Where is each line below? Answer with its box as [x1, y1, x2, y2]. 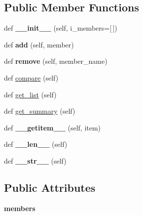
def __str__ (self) [4, 155, 67, 166]
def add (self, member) [4, 39, 74, 49]
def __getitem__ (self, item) [4, 122, 101, 132]
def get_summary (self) [4, 106, 75, 116]
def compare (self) [4, 72, 59, 83]
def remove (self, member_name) [4, 56, 107, 66]
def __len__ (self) [4, 139, 68, 149]
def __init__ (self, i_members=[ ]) [4, 23, 117, 33]
